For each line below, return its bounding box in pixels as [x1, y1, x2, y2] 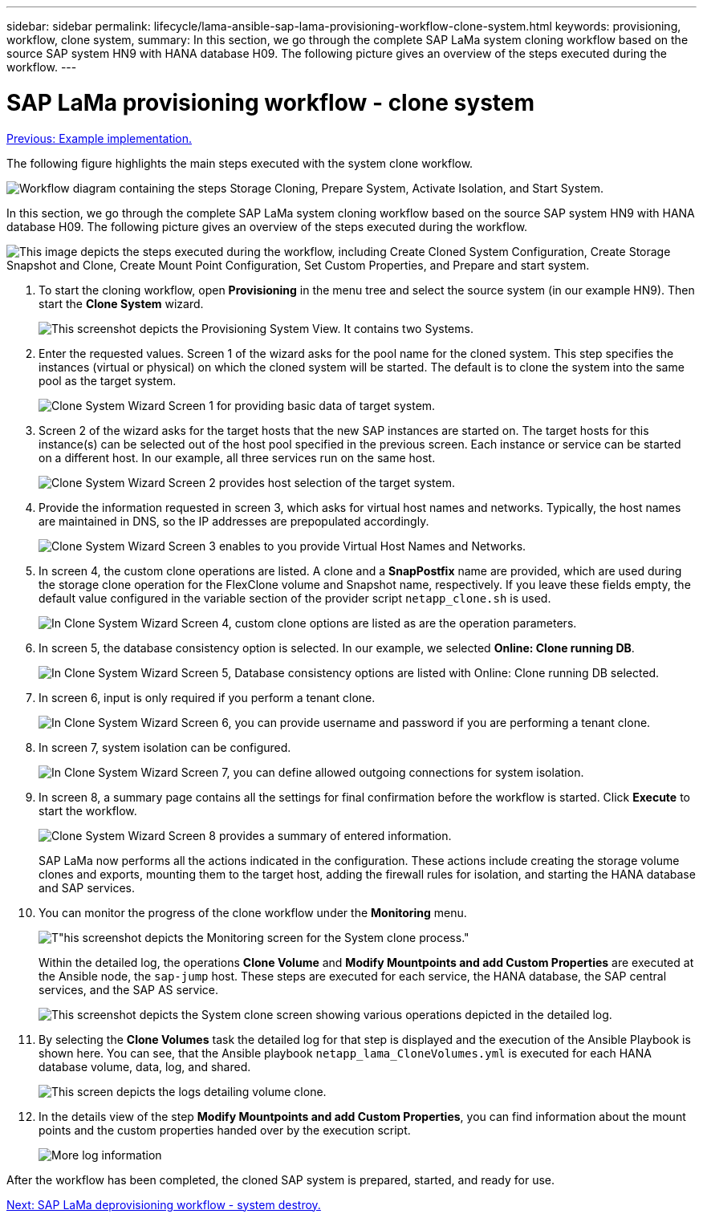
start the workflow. [39, 803, 137, 818]
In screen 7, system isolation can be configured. [39, 740, 291, 754]
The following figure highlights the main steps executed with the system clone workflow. [6, 156, 473, 170]
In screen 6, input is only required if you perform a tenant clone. [39, 690, 376, 704]
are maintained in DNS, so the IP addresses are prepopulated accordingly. [39, 514, 429, 528]
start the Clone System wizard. [39, 296, 204, 311]
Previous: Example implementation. [6, 131, 193, 145]
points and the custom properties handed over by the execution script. [39, 1123, 411, 1137]
